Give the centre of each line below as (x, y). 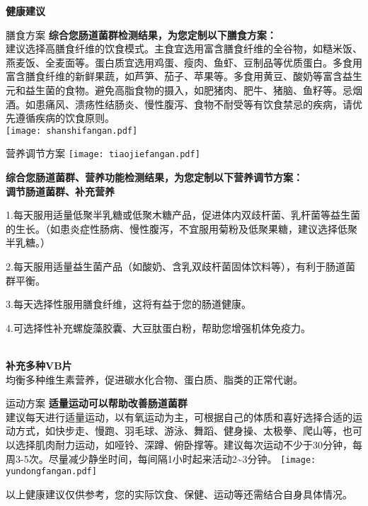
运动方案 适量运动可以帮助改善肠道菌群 (97, 403)
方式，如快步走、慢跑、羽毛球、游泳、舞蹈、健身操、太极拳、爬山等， (179, 431)
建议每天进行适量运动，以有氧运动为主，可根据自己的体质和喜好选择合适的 (179, 416)
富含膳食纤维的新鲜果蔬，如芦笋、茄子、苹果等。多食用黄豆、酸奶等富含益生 (184, 76)
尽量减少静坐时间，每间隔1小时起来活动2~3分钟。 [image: (182, 458)
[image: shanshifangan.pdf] (72, 131)
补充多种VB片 (39, 365)
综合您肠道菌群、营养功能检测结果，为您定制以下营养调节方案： (154, 177)
